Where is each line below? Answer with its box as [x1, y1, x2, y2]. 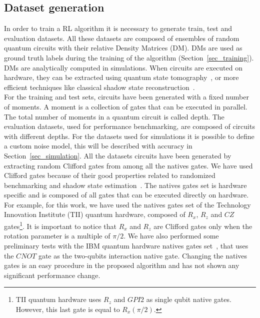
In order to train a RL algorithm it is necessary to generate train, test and [4, 23, 232, 33]
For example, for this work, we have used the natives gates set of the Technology [4, 199, 251, 209]
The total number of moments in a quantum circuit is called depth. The [4, 111, 224, 121]
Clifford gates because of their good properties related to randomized [4, 170, 215, 180]
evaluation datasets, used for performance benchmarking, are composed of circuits [4, 121, 255, 131]
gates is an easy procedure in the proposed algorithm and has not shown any [4, 260, 239, 270]
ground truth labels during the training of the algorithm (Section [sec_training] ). [4, 52, 254, 62]
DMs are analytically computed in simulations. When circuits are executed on [4, 62, 243, 72]
